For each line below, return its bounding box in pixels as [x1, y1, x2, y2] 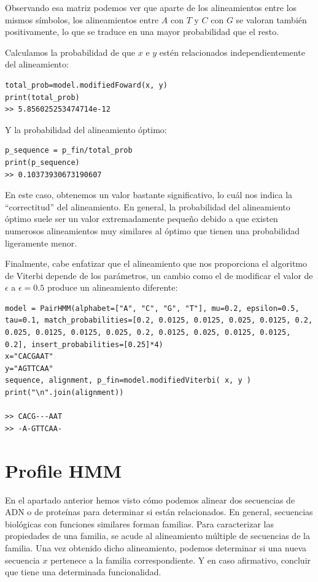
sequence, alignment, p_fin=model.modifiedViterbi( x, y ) [5, 376, 251, 385]
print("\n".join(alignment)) [5, 388, 124, 397]
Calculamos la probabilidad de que [5, 45, 136, 58]
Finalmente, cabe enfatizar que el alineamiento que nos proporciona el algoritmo [5, 257, 307, 270]
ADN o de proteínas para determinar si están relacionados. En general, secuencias [5, 505, 313, 518]
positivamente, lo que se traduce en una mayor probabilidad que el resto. [5, 25, 279, 38]
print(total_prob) [5, 93, 80, 102]
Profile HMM [5, 458, 122, 483]
